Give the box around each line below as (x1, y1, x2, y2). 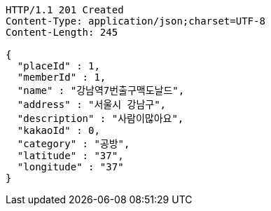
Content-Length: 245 (6, 27, 118, 38)
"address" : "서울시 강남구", (17, 99, 166, 110)
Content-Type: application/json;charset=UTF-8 (6, 15, 265, 27)
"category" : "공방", (17, 138, 130, 149)
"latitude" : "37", (17, 150, 124, 161)
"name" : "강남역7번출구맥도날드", (17, 85, 185, 96)
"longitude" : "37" (17, 161, 124, 172)
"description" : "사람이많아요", (17, 113, 184, 124)
